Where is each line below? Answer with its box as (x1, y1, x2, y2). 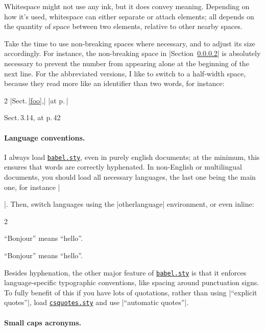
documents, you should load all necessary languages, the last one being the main (4, 171, 256, 182)
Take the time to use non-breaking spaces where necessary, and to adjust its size (4, 38, 255, 48)
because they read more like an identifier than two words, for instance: (4, 78, 225, 89)
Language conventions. (4, 132, 85, 143)
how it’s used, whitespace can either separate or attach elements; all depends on (4, 11, 254, 21)
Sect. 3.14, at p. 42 (4, 112, 61, 123)
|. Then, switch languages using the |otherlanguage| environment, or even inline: (4, 199, 254, 209)
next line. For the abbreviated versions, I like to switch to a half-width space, (4, 68, 246, 78)
